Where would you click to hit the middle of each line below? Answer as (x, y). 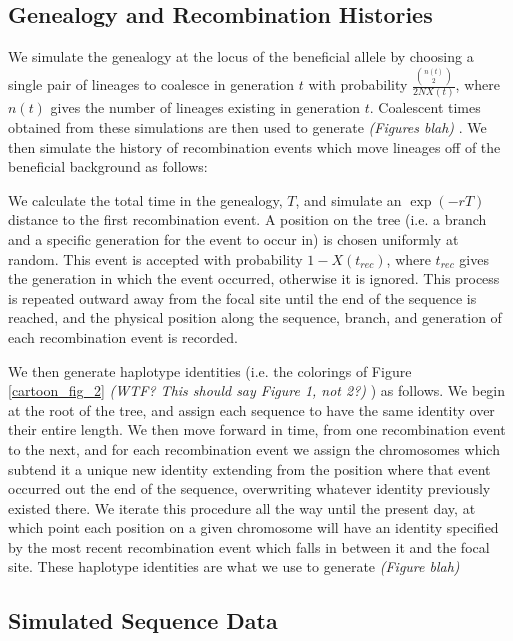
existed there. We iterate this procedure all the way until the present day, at (242, 507)
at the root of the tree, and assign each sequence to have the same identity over (251, 409)
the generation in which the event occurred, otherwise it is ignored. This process (254, 278)
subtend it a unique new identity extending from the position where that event (249, 468)
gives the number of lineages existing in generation (205, 107)
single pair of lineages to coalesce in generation (151, 84)
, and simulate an (348, 199)
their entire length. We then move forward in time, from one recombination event (257, 429)
